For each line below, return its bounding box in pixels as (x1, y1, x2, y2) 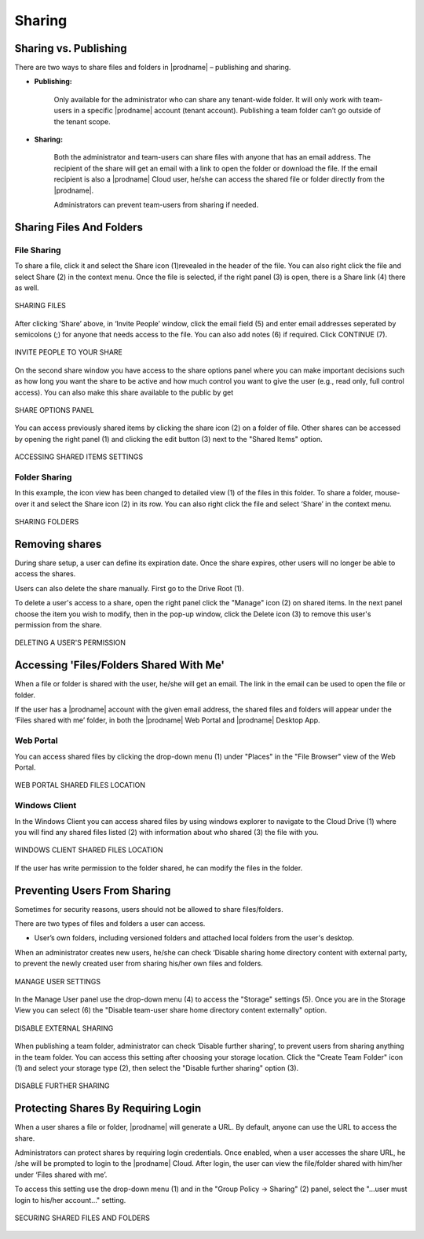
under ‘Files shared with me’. (14, 1170, 108, 1179)
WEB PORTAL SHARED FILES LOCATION (14, 781, 145, 790)
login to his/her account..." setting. (14, 1195, 126, 1204)
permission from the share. (14, 619, 102, 629)
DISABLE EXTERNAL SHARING (14, 1023, 114, 1033)
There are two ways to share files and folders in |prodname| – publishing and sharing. (14, 63, 291, 72)
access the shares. (14, 569, 76, 579)
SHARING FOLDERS (14, 517, 79, 527)
